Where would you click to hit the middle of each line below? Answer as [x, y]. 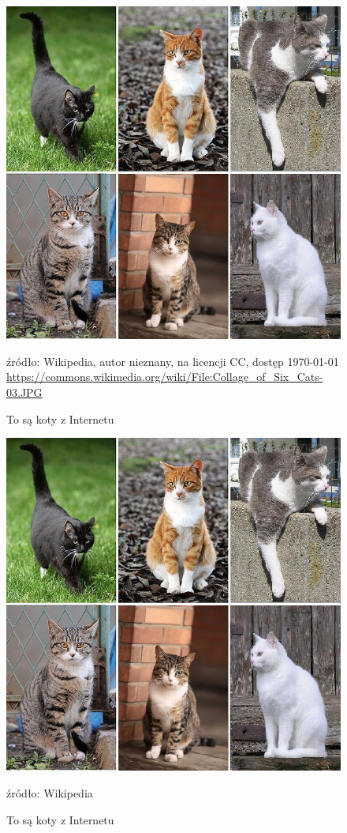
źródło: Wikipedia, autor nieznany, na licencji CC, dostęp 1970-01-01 [173, 361]
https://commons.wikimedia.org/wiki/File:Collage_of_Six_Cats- [165, 377]
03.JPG [24, 392]
